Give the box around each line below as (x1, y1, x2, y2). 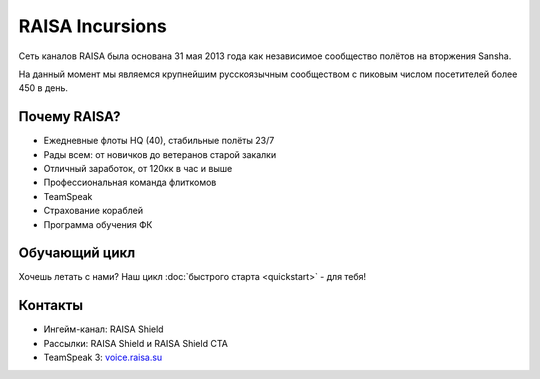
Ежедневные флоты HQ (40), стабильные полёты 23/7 (43, 135, 275, 147)
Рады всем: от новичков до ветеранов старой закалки (43, 148, 277, 160)
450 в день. (18, 82, 69, 94)
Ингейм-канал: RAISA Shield (43, 323, 164, 335)
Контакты (18, 297, 84, 314)
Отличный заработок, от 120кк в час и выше (43, 163, 233, 175)
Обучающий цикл (18, 245, 136, 262)
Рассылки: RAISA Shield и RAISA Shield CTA (43, 337, 229, 349)
